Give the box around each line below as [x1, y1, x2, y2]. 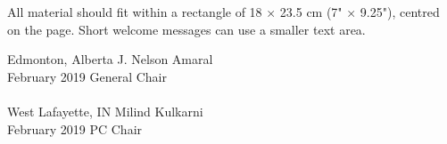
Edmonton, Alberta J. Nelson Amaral [7, 50, 213, 68]
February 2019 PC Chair [7, 119, 143, 138]
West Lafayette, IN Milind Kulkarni [7, 101, 203, 120]
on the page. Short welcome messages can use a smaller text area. [7, 20, 366, 38]
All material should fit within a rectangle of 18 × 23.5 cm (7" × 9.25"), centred [7, 3, 440, 20]
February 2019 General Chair [7, 67, 167, 85]
